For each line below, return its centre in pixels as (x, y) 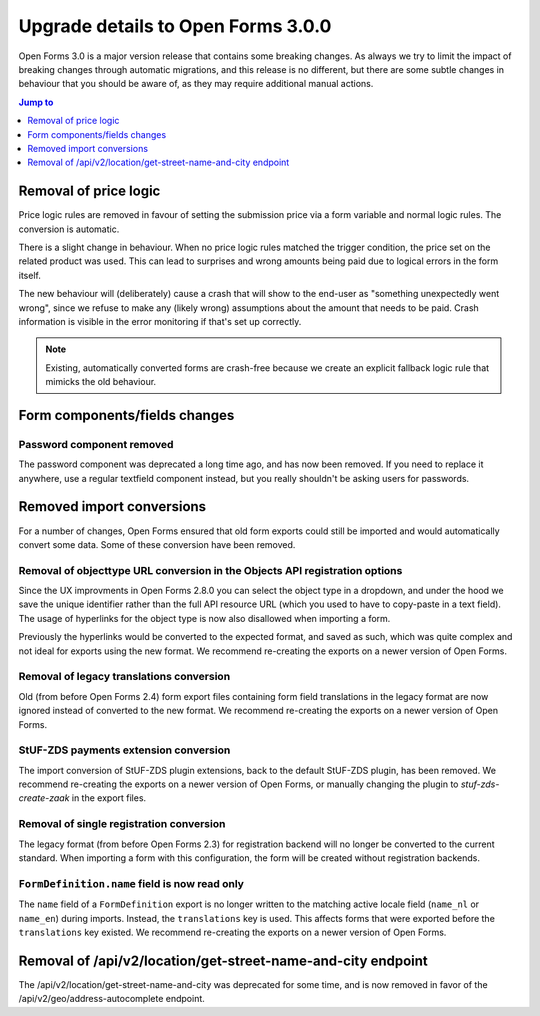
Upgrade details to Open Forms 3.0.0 (175, 26)
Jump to (36, 102)
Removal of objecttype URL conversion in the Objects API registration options (210, 570)
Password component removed (96, 444)
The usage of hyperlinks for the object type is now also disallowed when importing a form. (204, 618)
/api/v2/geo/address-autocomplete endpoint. (111, 999)
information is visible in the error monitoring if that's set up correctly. (160, 321)
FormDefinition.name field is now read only (131, 883)
